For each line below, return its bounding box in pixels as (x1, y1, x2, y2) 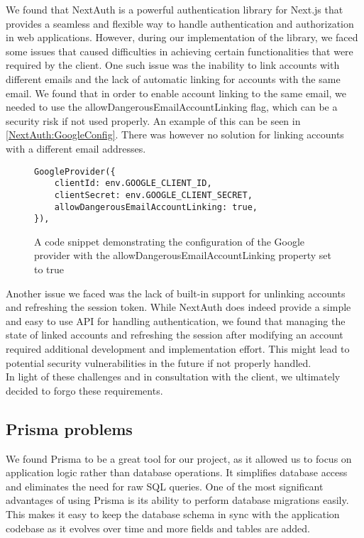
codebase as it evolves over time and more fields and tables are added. (6, 520, 311, 535)
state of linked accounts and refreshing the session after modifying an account (6, 327, 343, 342)
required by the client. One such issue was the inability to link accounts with (6, 57, 340, 72)
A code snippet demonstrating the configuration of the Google (34, 234, 305, 248)
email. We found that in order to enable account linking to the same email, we (6, 85, 347, 100)
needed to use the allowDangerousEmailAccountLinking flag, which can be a (6, 99, 338, 114)
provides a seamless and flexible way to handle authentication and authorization (6, 16, 354, 31)
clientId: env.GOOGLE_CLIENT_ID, (54, 178, 212, 189)
